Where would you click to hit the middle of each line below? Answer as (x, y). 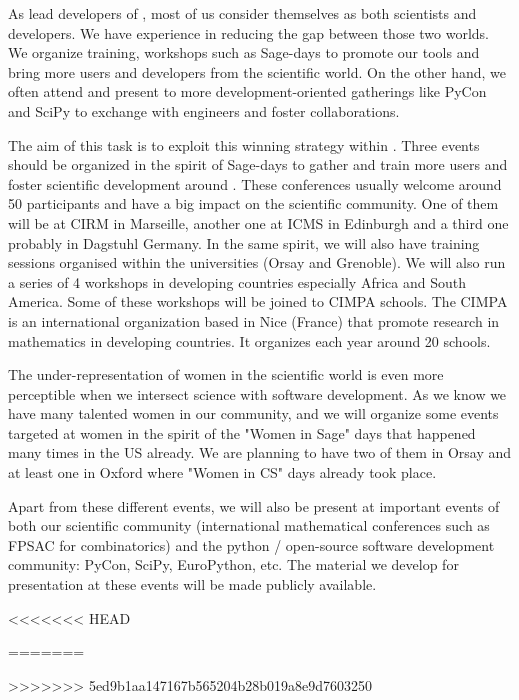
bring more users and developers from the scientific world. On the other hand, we (257, 71)
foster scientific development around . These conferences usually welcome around (255, 183)
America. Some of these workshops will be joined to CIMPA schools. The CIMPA (258, 301)
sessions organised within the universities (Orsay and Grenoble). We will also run (257, 262)
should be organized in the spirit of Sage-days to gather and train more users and (258, 164)
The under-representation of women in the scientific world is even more (226, 374)
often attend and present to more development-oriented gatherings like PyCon (247, 91)
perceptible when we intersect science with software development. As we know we (257, 393)
